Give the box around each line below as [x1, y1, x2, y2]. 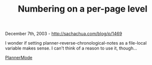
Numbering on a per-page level [18, 3, 148, 15]
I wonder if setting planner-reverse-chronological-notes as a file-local [5, 40, 147, 46]
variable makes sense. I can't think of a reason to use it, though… [5, 45, 138, 51]
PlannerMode [5, 55, 33, 61]
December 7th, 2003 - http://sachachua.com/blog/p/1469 [5, 31, 122, 37]
